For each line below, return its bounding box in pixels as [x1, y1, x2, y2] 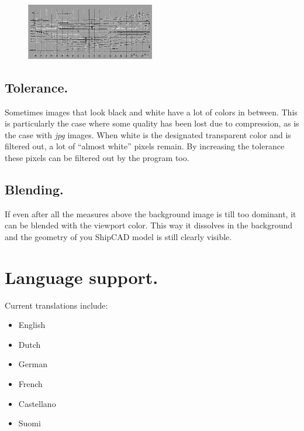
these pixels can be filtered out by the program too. [5, 151, 189, 163]
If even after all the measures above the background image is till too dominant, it [5, 207, 296, 220]
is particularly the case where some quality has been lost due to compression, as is [5, 117, 299, 129]
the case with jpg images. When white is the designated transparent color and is [5, 128, 291, 141]
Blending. [5, 180, 64, 198]
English [18, 319, 46, 331]
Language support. [5, 265, 158, 289]
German [18, 358, 47, 370]
